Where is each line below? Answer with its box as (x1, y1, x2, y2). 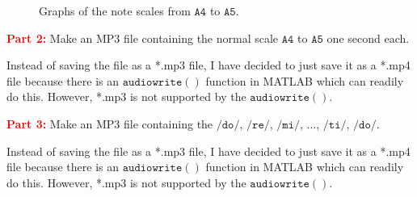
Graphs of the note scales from (39, 2, 191, 19)
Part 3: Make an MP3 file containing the (6, 115, 213, 132)
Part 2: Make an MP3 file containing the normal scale (6, 29, 279, 46)
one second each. (326, 29, 410, 46)
